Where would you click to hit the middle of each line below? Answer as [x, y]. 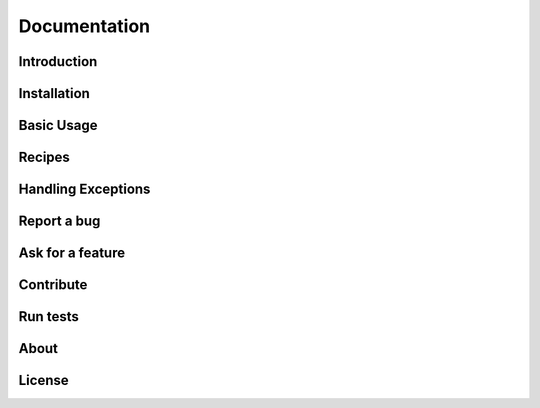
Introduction [58, 61]
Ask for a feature [71, 253]
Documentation [84, 26]
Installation [54, 93]
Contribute [53, 285]
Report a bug [59, 221]
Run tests [48, 316]
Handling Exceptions [84, 189]
